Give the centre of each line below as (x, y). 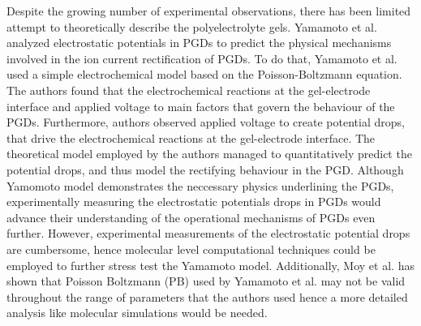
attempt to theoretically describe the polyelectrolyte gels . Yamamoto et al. (192, 26)
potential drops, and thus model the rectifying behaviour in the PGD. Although (205, 169)
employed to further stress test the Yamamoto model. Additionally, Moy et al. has (210, 265)
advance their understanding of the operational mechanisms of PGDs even (191, 217)
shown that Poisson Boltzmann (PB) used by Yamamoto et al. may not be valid (206, 281)
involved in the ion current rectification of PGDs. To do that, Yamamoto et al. (202, 58)
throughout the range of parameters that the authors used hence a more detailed (207, 296)
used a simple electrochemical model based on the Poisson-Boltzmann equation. (204, 74)
